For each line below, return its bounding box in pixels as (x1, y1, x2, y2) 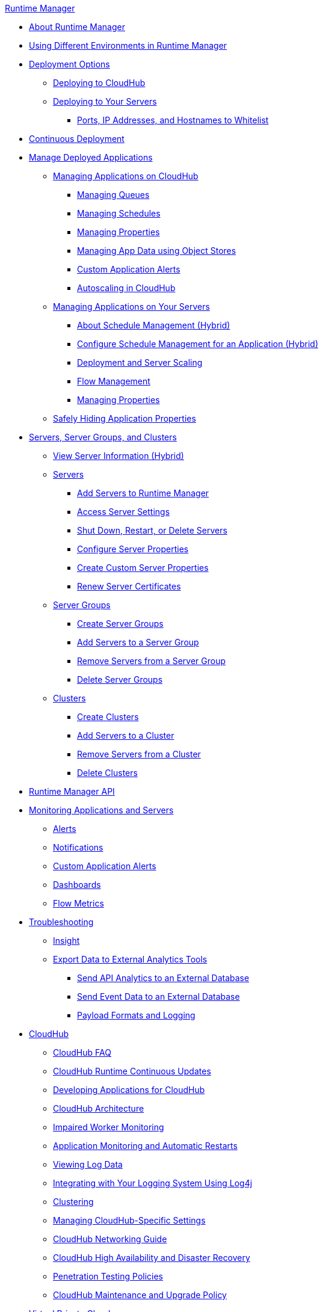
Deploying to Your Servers (53, 96, 157, 106)
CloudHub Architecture (53, 1103, 144, 1113)
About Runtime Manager (29, 22, 125, 32)
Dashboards (53, 879, 101, 890)
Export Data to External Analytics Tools (53, 954, 208, 964)
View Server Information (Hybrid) (53, 451, 184, 461)
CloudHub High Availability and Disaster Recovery (53, 1252, 250, 1263)
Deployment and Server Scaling (77, 357, 203, 368)
